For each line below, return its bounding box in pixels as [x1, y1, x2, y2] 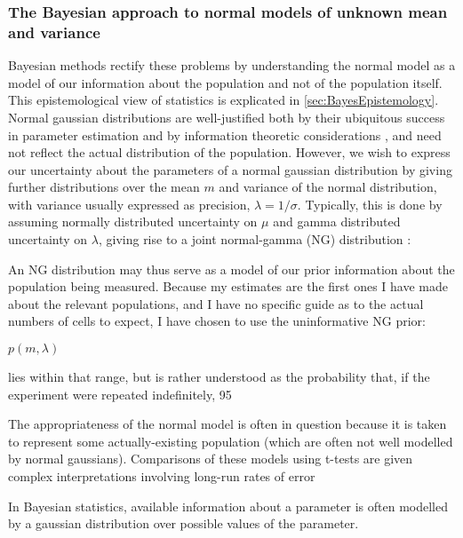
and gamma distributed [273, 212, 401, 231]
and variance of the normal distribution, [219, 178, 437, 196]
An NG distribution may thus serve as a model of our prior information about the [8, 259, 455, 278]
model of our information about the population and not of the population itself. [8, 73, 443, 91]
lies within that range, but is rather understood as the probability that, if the [8, 368, 430, 386]
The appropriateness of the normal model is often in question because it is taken [8, 415, 447, 433]
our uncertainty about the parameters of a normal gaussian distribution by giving [8, 160, 452, 178]
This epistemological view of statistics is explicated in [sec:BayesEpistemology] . [8, 91, 439, 109]
